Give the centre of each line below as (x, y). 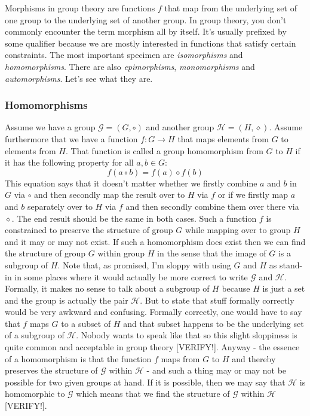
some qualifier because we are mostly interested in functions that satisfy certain (151, 43)
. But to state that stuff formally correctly (217, 300)
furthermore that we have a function (71, 138)
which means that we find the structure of (153, 394)
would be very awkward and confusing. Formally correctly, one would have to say (154, 312)
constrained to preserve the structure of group (89, 230)
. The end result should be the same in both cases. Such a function (134, 218)
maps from (180, 358)
